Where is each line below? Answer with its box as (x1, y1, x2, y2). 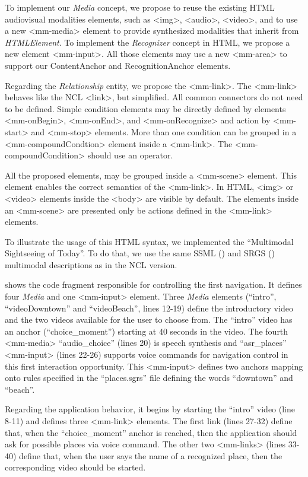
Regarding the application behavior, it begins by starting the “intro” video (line (5, 403, 296, 415)
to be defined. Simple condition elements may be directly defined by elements (5, 102, 286, 115)
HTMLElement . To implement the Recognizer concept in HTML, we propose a (5, 36, 290, 48)
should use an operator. (87, 149, 173, 161)
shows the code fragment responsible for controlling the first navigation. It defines (5, 278, 302, 291)
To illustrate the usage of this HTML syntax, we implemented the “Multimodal (5, 235, 294, 247)
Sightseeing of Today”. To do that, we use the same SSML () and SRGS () (5, 247, 275, 259)
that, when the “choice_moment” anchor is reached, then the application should (5, 426, 297, 438)
